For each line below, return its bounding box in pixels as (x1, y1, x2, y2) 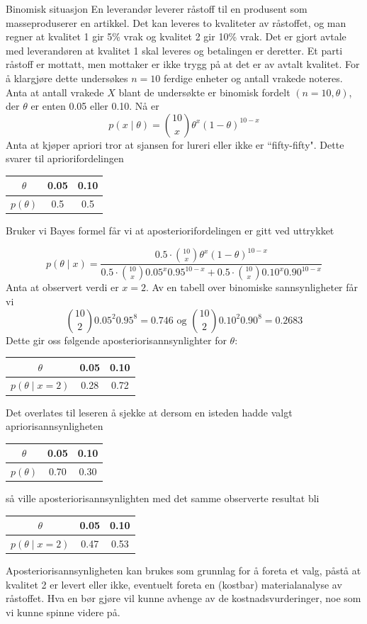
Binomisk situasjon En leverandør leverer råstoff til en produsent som (6, 1, 307, 16)
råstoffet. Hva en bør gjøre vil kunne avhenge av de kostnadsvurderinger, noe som (6, 591, 361, 606)
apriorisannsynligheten (6, 419, 103, 433)
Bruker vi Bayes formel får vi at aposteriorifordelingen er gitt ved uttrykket (6, 223, 334, 238)
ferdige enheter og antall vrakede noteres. (163, 70, 343, 85)
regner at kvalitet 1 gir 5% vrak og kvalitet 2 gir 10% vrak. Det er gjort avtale (6, 29, 346, 44)
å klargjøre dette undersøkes (6, 70, 128, 85)
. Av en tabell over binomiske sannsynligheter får (146, 280, 358, 295)
